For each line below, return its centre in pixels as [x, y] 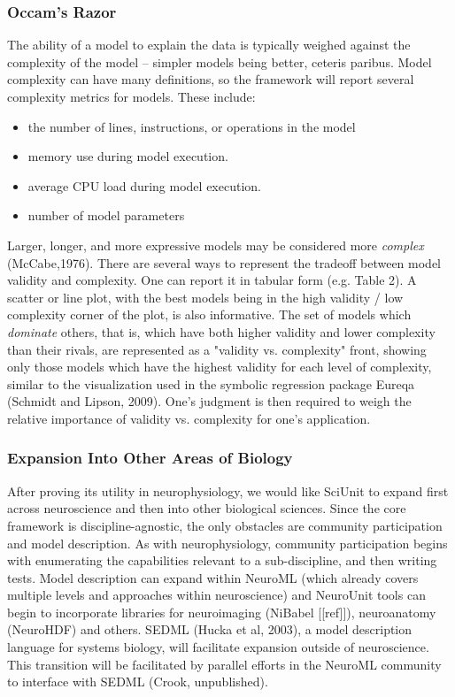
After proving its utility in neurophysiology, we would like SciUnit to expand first [228, 490]
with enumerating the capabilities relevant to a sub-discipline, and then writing [222, 560]
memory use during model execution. [128, 156]
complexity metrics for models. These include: [131, 96]
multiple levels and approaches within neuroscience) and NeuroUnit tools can [216, 595]
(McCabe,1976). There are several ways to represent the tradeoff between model [224, 262]
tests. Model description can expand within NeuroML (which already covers [213, 577]
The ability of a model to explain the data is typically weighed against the [209, 45]
